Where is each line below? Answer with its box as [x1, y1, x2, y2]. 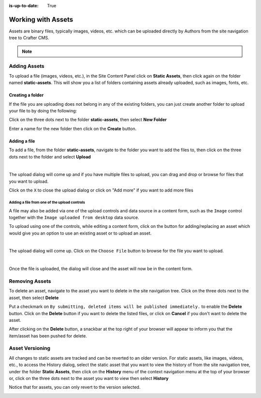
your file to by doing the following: [9, 108, 77, 113]
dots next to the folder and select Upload [9, 154, 91, 159]
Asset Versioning [9, 345, 51, 351]
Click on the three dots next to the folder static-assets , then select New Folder [9, 117, 167, 123]
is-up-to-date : [9, 3, 39, 8]
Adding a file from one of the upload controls [9, 200, 86, 205]
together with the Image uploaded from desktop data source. [9, 214, 140, 220]
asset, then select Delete [9, 295, 59, 301]
